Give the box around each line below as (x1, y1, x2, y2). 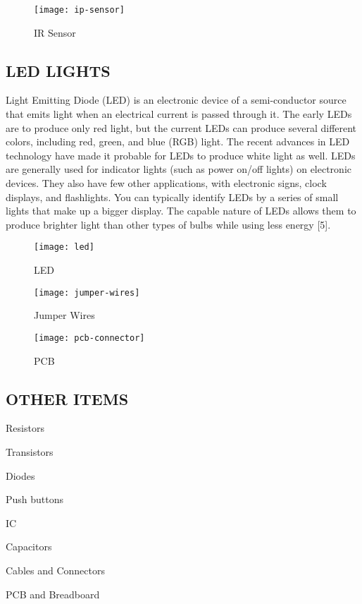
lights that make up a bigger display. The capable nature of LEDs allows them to (6, 203, 356, 218)
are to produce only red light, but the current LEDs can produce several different (6, 120, 357, 135)
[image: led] (34, 242, 94, 253)
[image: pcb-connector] (34, 332, 145, 343)
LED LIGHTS (6, 59, 111, 81)
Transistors (6, 444, 54, 459)
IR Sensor (34, 25, 76, 40)
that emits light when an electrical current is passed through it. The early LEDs (6, 107, 352, 121)
